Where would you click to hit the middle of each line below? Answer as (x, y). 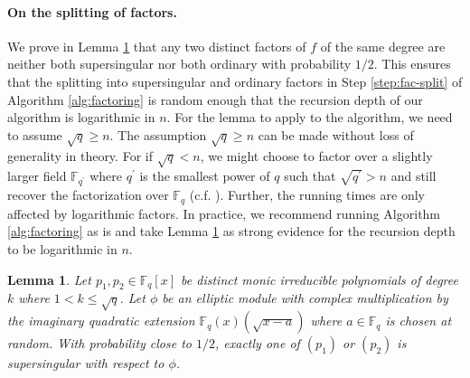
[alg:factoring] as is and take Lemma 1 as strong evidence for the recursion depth (231, 231)
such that (310, 176)
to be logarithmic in (62, 248)
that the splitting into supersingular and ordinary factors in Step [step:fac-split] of (235, 81)
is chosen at (418, 321)
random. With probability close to (100, 343)
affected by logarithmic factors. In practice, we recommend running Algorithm (224, 213)
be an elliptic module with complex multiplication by (305, 298)
